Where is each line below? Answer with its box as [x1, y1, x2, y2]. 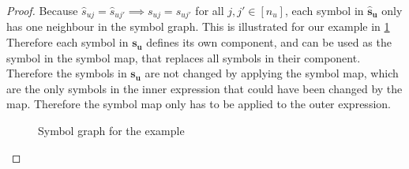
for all [195, 2, 224, 18]
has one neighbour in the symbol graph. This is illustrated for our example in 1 [6, 18, 390, 35]
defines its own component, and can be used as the [146, 34, 392, 51]
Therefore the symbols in [6, 65, 127, 81]
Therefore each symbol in [6, 34, 129, 51]
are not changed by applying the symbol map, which [144, 65, 399, 81]
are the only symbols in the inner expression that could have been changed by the [6, 80, 403, 96]
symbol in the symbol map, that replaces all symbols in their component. [6, 49, 361, 66]
